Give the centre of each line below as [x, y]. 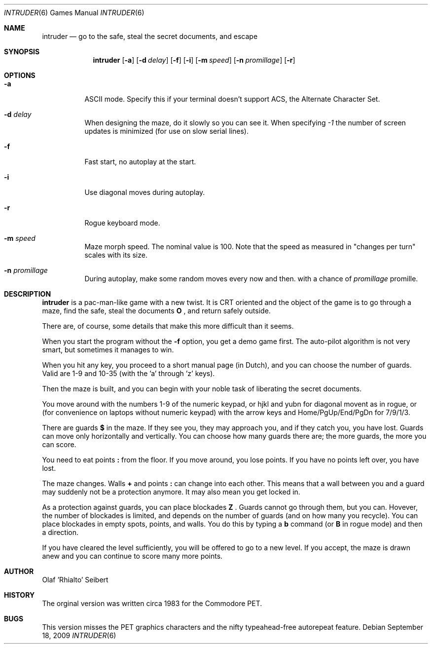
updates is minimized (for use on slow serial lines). [166, 131]
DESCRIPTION [28, 294]
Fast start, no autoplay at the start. [140, 162]
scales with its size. [116, 255]
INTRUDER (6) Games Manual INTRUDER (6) [74, 13]
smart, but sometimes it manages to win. [108, 350]
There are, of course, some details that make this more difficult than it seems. [168, 326]
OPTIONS [20, 75]
